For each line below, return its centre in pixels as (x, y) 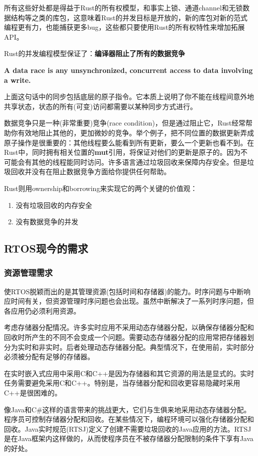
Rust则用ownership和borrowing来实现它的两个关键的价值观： (101, 188)
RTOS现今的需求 (46, 248)
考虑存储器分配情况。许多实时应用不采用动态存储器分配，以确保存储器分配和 (129, 327)
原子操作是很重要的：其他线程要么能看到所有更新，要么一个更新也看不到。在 (129, 142)
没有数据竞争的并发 (47, 222)
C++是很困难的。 (33, 393)
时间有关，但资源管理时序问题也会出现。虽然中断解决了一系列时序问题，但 (132, 301)
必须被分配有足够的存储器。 (49, 357)
